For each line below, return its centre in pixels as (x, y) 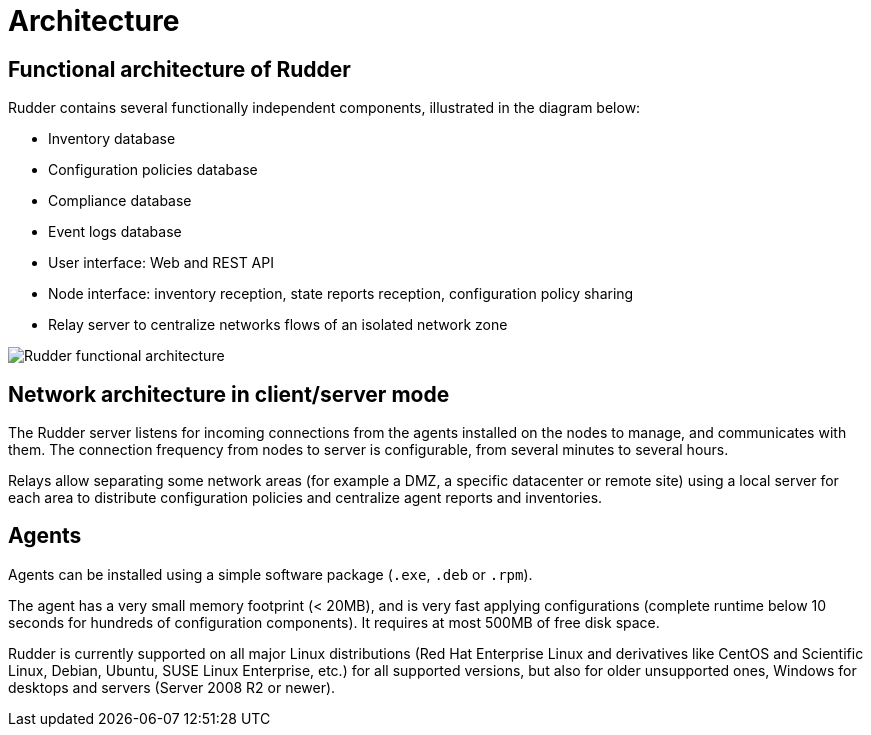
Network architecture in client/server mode (229, 394)
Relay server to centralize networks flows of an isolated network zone (278, 325)
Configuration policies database (153, 170)
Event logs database (115, 232)
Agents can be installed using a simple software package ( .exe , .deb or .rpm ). (270, 574)
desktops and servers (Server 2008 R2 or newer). (172, 687)
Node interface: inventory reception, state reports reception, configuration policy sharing (341, 294)
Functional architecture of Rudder (179, 69)
